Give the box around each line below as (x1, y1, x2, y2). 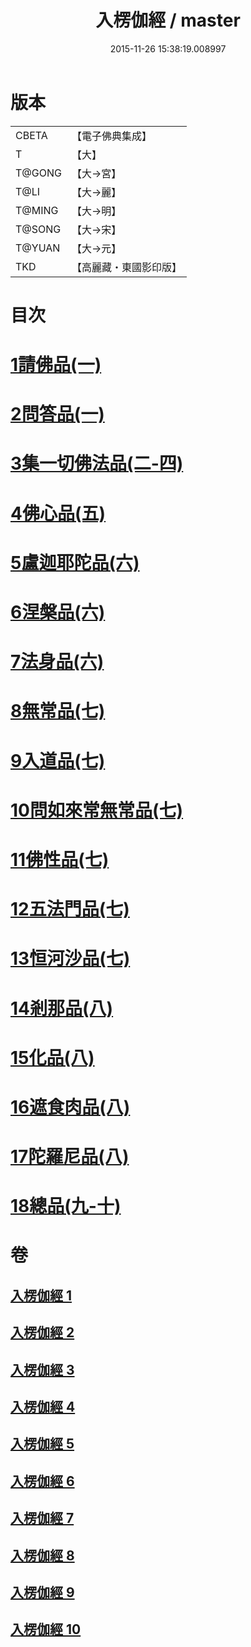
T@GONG (15, 166, 62, 180)
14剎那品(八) (10, 997, 114, 1020)
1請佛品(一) (10, 354, 102, 376)
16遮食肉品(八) (10, 1096, 131, 1118)
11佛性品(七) (10, 848, 110, 871)
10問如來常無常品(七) (10, 799, 184, 821)
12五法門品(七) (10, 898, 130, 921)
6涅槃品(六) (10, 601, 106, 623)
